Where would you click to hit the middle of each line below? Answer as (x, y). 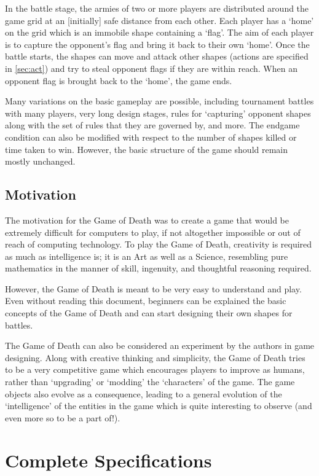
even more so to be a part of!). (63, 417)
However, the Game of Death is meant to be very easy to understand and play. (153, 288)
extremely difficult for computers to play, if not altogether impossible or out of (153, 232)
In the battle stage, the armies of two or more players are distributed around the (157, 8)
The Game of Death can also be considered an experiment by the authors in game (160, 345)
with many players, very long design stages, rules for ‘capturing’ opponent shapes (158, 113)
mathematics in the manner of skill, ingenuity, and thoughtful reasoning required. (158, 268)
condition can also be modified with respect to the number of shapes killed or (151, 137)
